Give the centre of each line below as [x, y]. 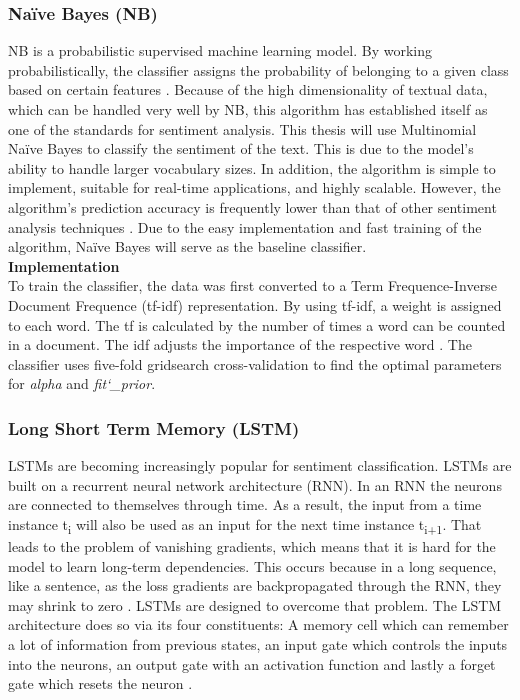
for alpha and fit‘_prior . [82, 383]
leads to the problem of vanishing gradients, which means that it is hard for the [252, 546]
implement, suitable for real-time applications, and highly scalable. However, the [254, 187]
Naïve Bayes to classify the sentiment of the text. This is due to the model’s [241, 148]
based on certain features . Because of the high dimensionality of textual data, [248, 89]
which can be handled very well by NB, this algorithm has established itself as [248, 109]
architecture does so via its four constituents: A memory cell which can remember [258, 624]
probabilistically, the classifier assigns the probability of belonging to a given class [258, 69]
